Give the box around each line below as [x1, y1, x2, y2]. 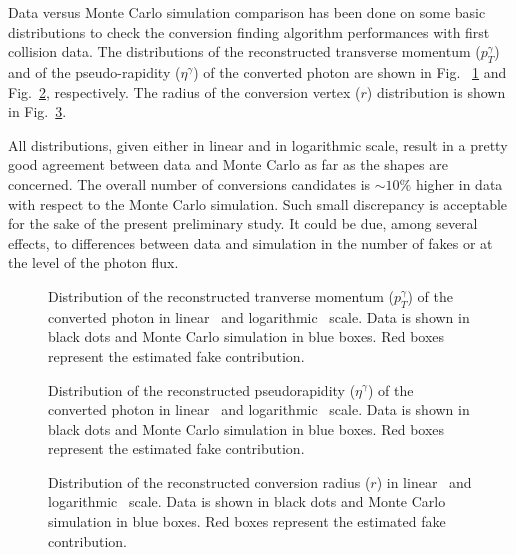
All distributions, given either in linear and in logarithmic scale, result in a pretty [8, 134, 508, 155]
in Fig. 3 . [8, 101, 67, 122]
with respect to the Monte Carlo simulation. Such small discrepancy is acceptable [8, 193, 508, 214]
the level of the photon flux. [8, 252, 179, 273]
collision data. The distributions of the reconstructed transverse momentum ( [8, 41, 481, 62]
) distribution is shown [366, 81, 506, 102]
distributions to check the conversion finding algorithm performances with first [8, 21, 490, 42]
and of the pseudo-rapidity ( [8, 61, 181, 82]
